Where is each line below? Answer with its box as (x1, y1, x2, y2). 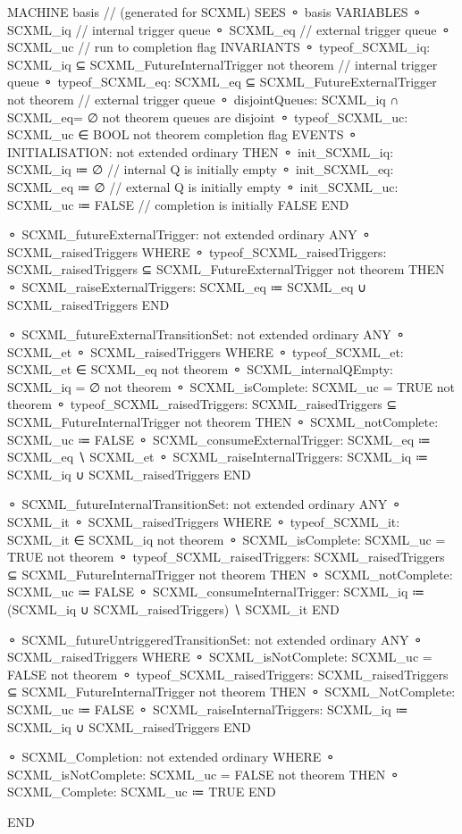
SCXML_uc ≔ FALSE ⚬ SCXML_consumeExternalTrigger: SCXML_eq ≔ (7, 430, 431, 448)
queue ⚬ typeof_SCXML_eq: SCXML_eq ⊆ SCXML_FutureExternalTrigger (7, 72, 437, 91)
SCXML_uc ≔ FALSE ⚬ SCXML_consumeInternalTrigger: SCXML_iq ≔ (7, 582, 424, 601)
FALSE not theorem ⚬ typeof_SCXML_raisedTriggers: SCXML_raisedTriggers (7, 664, 449, 683)
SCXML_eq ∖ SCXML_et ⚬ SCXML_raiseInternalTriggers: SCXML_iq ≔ (7, 447, 428, 466)
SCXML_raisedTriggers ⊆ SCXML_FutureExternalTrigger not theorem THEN (7, 260, 445, 279)
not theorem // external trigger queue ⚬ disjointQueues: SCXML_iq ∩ (7, 89, 399, 108)
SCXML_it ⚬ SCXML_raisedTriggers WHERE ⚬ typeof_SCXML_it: (7, 513, 400, 531)
